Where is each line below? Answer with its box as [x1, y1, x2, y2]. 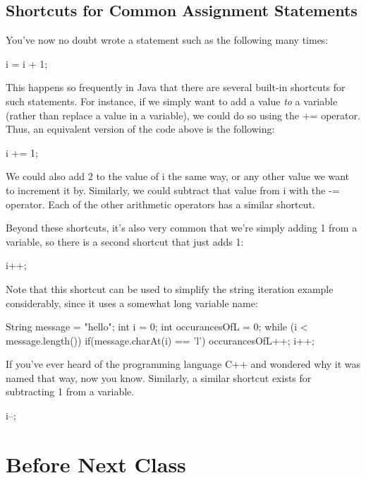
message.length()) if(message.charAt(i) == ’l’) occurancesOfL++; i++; [6, 333, 315, 347]
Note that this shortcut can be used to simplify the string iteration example [6, 281, 334, 296]
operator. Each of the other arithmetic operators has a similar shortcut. [6, 196, 315, 211]
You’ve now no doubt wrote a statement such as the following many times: [6, 32, 329, 47]
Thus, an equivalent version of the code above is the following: [6, 121, 275, 136]
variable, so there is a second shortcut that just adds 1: [6, 234, 244, 249]
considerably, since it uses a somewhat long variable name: [6, 295, 258, 310]
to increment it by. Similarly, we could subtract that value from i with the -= [6, 182, 340, 197]
